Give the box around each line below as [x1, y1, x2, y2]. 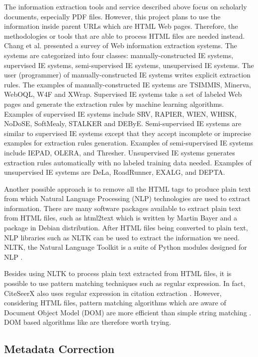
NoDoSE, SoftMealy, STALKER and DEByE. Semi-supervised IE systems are [4, 118, 242, 129]
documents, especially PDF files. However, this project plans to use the [4, 11, 221, 21]
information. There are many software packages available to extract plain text [4, 203, 242, 213]
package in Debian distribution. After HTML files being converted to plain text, [4, 222, 248, 233]
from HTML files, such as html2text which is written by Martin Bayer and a [4, 213, 238, 223]
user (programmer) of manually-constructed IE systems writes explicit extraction [4, 70, 251, 80]
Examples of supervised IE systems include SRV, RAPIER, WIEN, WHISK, [4, 108, 237, 119]
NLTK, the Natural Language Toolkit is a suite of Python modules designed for [4, 242, 247, 252]
